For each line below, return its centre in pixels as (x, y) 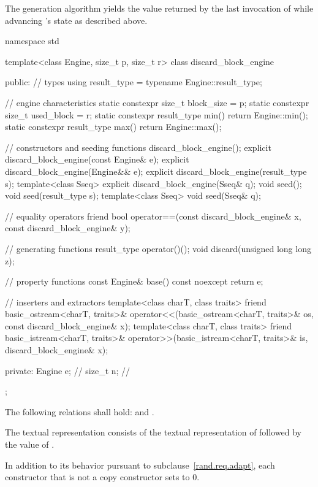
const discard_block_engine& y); (68, 228)
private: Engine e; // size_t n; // (68, 370)
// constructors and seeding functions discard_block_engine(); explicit (138, 147)
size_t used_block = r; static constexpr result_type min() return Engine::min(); (157, 114)
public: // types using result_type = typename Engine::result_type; (134, 82)
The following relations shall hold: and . (80, 411)
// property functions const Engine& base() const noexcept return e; (134, 281)
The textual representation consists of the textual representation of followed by (153, 432)
